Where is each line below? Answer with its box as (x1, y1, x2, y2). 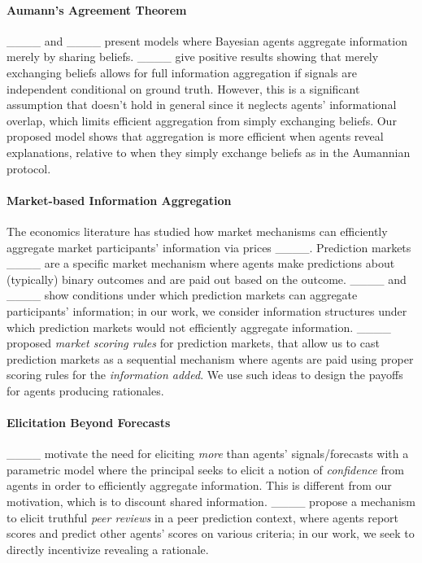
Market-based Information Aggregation (7, 191, 232, 208)
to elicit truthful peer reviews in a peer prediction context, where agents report (7, 508, 399, 526)
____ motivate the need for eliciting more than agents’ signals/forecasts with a (7, 445, 409, 462)
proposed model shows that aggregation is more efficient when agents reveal (7, 128, 384, 145)
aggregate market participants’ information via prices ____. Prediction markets (7, 238, 411, 255)
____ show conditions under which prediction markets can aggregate (7, 286, 358, 303)
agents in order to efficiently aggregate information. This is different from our (7, 477, 392, 494)
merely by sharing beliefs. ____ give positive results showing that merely (7, 48, 379, 65)
